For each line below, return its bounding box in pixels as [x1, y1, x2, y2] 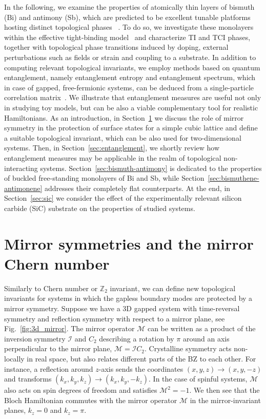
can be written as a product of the [147, 323, 256, 334]
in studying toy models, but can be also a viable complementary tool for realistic [4, 102, 258, 112]
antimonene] [4, 182, 43, 193]
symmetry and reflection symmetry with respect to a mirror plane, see [4, 313, 225, 323]
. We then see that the [189, 385, 260, 395]
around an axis [182, 333, 230, 344]
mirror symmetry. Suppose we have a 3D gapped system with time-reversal [4, 302, 240, 313]
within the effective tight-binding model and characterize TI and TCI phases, [4, 31, 251, 42]
